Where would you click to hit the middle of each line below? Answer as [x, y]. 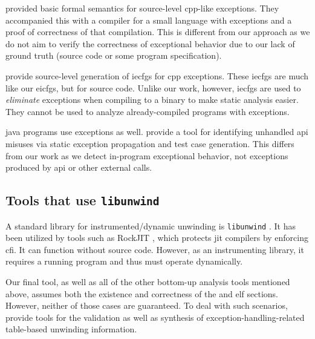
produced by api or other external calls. [79, 167]
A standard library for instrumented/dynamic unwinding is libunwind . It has [151, 225]
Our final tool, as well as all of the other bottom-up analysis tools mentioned [148, 281]
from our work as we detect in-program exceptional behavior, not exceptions [147, 155]
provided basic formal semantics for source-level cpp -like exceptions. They [142, 8]
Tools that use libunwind [83, 200]
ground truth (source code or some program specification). [114, 55]
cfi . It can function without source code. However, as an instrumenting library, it [155, 249]
